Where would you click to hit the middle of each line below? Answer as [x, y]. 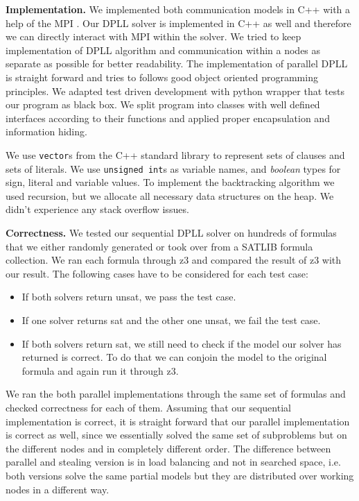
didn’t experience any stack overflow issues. [97, 209]
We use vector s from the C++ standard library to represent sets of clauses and [175, 154]
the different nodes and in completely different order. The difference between [168, 448]
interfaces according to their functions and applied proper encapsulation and [168, 118]
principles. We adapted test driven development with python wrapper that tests [175, 91]
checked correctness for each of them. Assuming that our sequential [148, 407]
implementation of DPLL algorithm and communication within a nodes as [163, 50]
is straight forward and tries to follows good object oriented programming [162, 77]
